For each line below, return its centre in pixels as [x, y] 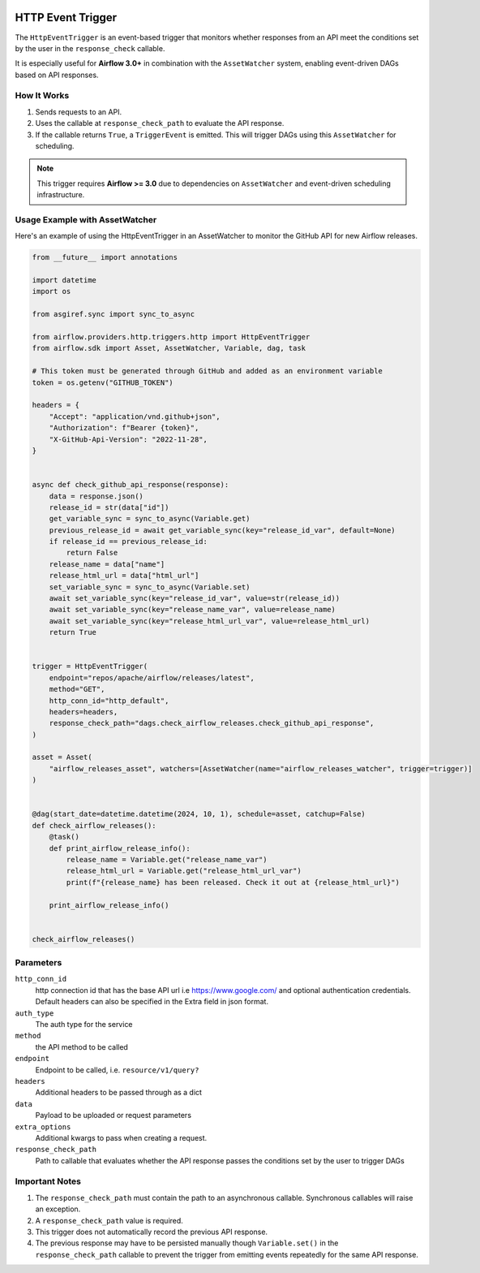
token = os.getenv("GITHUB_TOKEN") [103, 382]
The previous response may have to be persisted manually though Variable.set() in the [187, 1243]
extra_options [43, 1127]
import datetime [64, 280]
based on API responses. [57, 75]
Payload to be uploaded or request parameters [114, 1115]
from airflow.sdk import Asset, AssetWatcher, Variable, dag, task [169, 348]
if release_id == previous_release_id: [129, 542]
